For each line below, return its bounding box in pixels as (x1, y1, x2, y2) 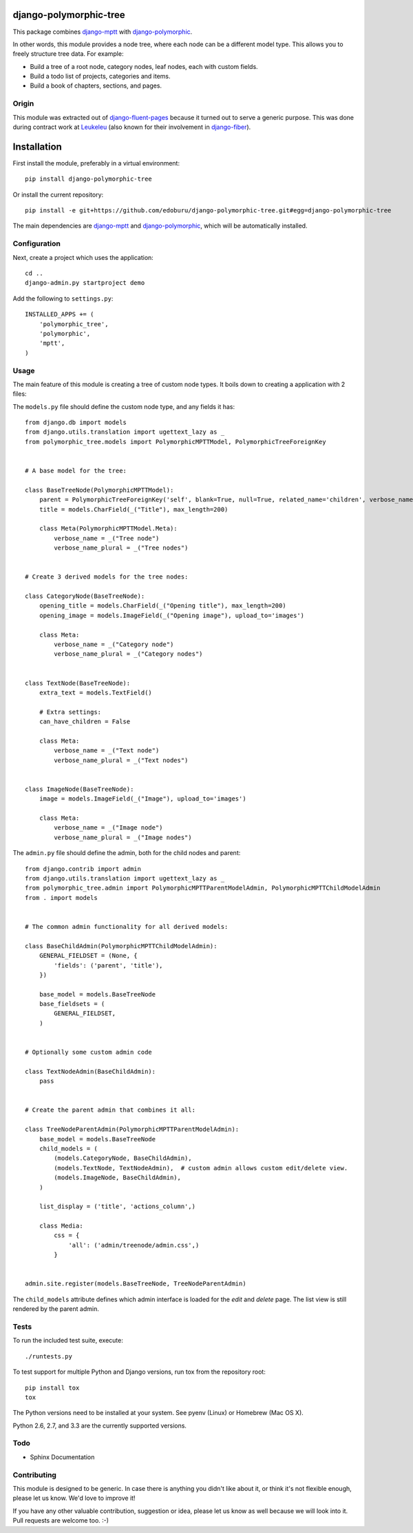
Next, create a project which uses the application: (12, 253, 154, 261)
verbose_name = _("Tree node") (54, 534, 160, 542)
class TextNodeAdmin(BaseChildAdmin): (25, 1068, 156, 1075)
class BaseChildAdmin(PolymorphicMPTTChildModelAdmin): (25, 942, 218, 950)
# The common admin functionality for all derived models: (25, 923, 229, 930)
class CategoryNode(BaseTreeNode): (25, 592, 145, 600)
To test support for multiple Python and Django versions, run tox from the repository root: (12, 1367, 266, 1376)
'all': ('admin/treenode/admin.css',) (68, 1241, 200, 1249)
